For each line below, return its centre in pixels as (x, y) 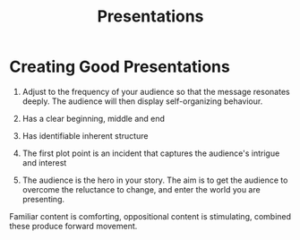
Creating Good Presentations (120, 67)
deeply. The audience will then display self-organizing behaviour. (142, 101)
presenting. (43, 199)
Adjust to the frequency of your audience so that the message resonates (156, 91)
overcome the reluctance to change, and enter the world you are (141, 189)
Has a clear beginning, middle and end (94, 118)
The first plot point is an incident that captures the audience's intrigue (151, 153)
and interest (44, 162)
